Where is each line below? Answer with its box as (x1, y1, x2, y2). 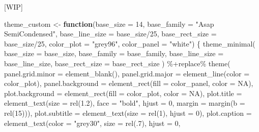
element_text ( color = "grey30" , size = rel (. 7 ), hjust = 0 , (4, 117, 181, 128)
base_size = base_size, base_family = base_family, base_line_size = (4, 48, 224, 59)
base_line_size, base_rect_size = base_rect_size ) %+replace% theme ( (4, 58, 231, 68)
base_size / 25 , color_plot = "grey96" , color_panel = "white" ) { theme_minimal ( (4, 38, 255, 49)
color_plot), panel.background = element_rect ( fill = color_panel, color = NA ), (4, 78, 253, 89)
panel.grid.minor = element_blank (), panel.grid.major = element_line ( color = (4, 68, 250, 78)
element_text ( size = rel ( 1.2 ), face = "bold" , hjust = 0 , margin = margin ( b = (4, 98, 245, 108)
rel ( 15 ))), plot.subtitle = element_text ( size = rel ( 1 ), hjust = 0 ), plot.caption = (4, 107, 252, 118)
